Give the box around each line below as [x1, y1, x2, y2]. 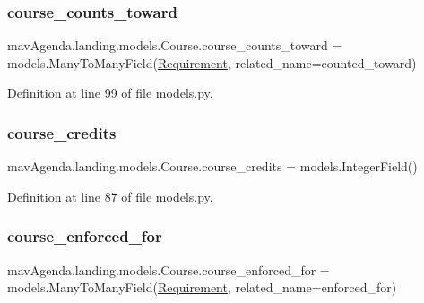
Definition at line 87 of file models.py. [7, 186, 213, 205]
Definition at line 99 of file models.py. [7, 83, 213, 102]
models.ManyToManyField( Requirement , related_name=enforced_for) [7, 278, 397, 297]
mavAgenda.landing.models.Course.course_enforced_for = [7, 260, 330, 279]
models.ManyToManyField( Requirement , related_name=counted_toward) [7, 53, 417, 72]
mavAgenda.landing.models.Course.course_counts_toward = [7, 36, 342, 55]
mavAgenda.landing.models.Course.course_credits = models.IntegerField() [7, 157, 418, 176]
